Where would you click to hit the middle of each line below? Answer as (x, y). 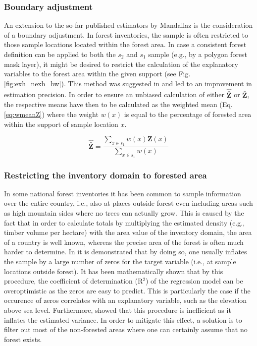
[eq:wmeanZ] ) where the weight (51, 114)
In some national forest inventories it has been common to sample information (123, 193)
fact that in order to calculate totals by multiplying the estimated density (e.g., (125, 222)
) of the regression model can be (194, 281)
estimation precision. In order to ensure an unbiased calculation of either (114, 94)
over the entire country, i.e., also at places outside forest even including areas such (128, 203)
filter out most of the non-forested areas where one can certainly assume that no (126, 329)
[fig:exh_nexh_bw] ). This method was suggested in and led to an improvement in (128, 83)
